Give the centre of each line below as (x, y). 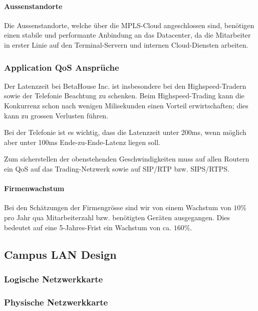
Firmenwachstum (34, 188)
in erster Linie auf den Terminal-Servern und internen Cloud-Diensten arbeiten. (126, 44)
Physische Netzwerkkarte (56, 302)
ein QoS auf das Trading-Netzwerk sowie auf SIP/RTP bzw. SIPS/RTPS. (117, 168)
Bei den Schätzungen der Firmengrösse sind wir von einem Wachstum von (118, 207)
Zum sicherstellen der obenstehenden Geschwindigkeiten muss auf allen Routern (127, 159)
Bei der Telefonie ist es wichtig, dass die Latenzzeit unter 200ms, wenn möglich (125, 132)
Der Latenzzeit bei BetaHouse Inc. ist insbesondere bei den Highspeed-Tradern (125, 86)
